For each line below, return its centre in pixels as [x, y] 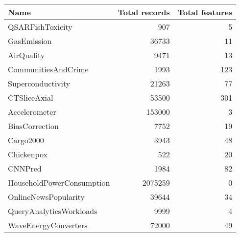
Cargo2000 [26, 140]
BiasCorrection [33, 126]
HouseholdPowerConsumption [59, 183]
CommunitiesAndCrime [48, 69]
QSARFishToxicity [40, 27]
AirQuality [26, 55]
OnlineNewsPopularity [46, 197]
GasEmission [30, 41]
